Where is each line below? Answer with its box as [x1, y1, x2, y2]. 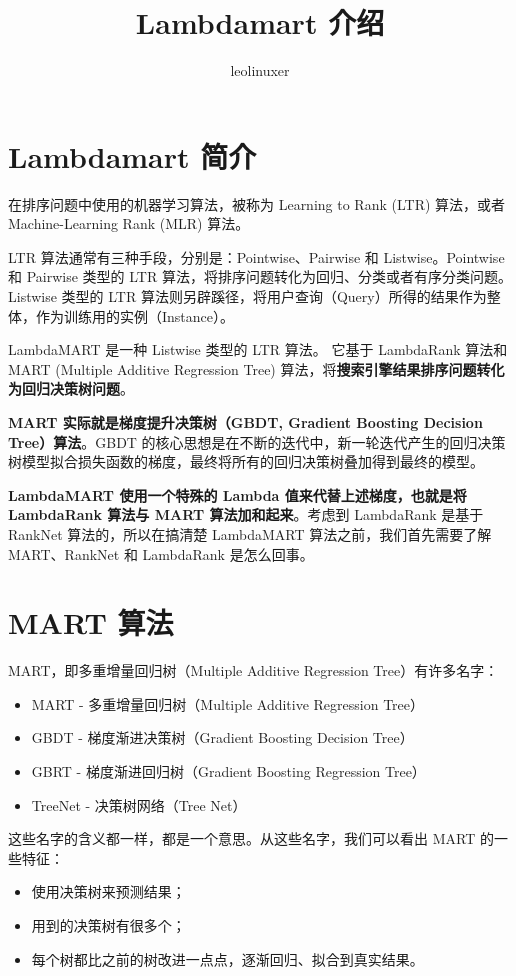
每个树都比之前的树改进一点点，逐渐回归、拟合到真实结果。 [31, 948, 424, 969]
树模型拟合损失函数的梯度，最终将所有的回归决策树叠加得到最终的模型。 [8, 451, 484, 472]
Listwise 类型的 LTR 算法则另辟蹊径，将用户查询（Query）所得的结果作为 [8, 286, 487, 307]
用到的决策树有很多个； [31, 915, 186, 936]
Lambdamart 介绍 [135, 2, 385, 43]
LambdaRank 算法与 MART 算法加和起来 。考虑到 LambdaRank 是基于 [8, 504, 484, 525]
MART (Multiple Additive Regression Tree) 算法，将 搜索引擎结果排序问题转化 [8, 358, 505, 379]
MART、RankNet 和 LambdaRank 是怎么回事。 [8, 543, 314, 564]
